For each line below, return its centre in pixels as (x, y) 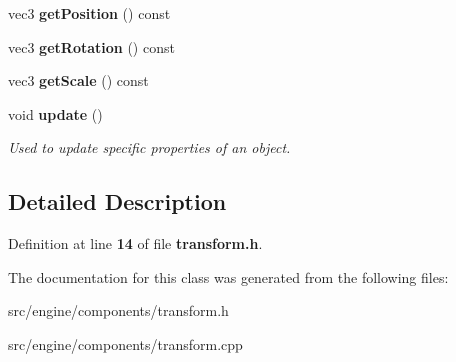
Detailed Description (117, 201)
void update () (55, 113)
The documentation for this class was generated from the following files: (228, 276)
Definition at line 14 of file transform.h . (135, 243)
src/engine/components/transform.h (118, 310)
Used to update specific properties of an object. (149, 147)
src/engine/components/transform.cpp (125, 343)
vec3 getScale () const (78, 80)
